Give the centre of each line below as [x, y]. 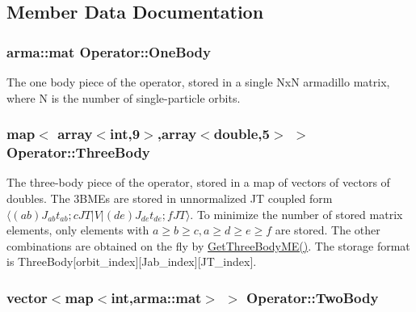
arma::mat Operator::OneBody [109, 51]
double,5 [242, 134]
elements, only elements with [78, 230]
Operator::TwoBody [313, 297]
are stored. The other [328, 230]
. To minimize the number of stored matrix [296, 214]
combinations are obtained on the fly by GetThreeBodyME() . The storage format [208, 245]
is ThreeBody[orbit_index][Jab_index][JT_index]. [132, 261]
